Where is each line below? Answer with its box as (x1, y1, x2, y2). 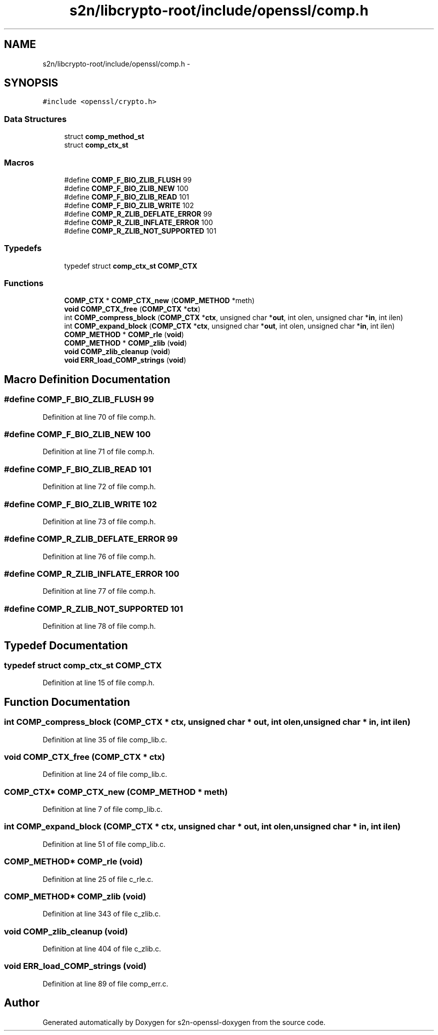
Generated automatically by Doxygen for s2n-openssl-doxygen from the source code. (42, 1017, 325, 1026)
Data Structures (4, 114, 67, 124)
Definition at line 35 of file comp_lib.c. (42, 735, 167, 744)
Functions (4, 278, 43, 289)
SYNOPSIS (4, 77, 58, 90)
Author (4, 996, 39, 1009)
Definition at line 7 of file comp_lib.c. (42, 805, 162, 814)
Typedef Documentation (4, 639, 128, 652)
